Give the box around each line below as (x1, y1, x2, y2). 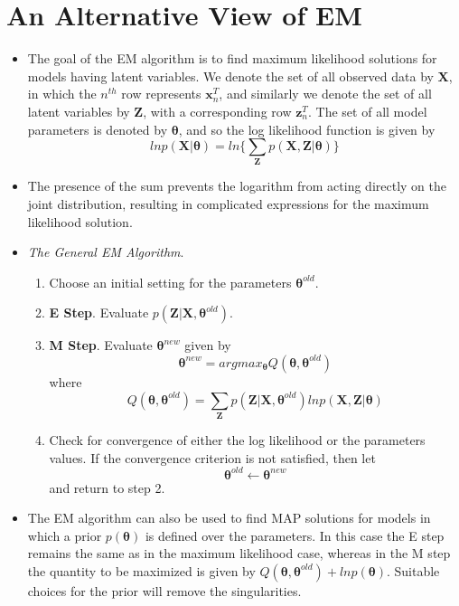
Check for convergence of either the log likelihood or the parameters (49, 430, 426, 449)
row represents (121, 84, 201, 103)
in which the (27, 84, 97, 103)
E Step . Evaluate (49, 303, 149, 322)
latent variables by (27, 101, 130, 120)
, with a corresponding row (143, 101, 292, 120)
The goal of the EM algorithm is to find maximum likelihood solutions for (27, 49, 437, 68)
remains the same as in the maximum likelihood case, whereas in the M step (27, 544, 451, 563)
